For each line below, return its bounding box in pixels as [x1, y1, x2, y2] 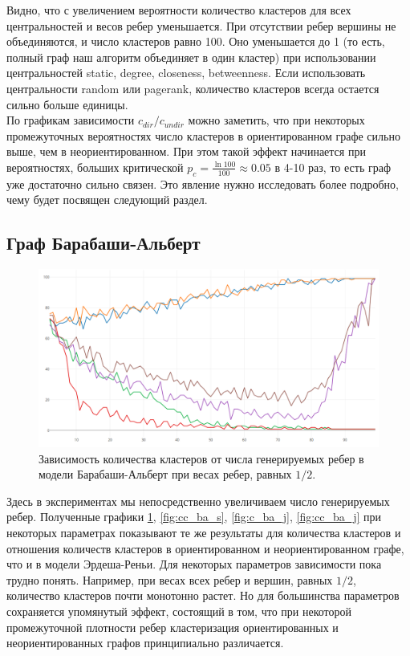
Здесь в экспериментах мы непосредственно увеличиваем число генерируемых [6, 492, 390, 509]
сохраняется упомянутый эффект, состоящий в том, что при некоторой [6, 603, 351, 619]
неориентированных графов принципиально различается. [6, 634, 284, 651]
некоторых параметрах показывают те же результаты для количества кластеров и [6, 524, 401, 541]
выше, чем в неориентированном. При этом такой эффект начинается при [6, 143, 366, 160]
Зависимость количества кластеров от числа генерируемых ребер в [39, 450, 364, 467]
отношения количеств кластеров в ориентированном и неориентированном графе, [6, 540, 404, 556]
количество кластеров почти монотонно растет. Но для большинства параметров [6, 587, 400, 604]
